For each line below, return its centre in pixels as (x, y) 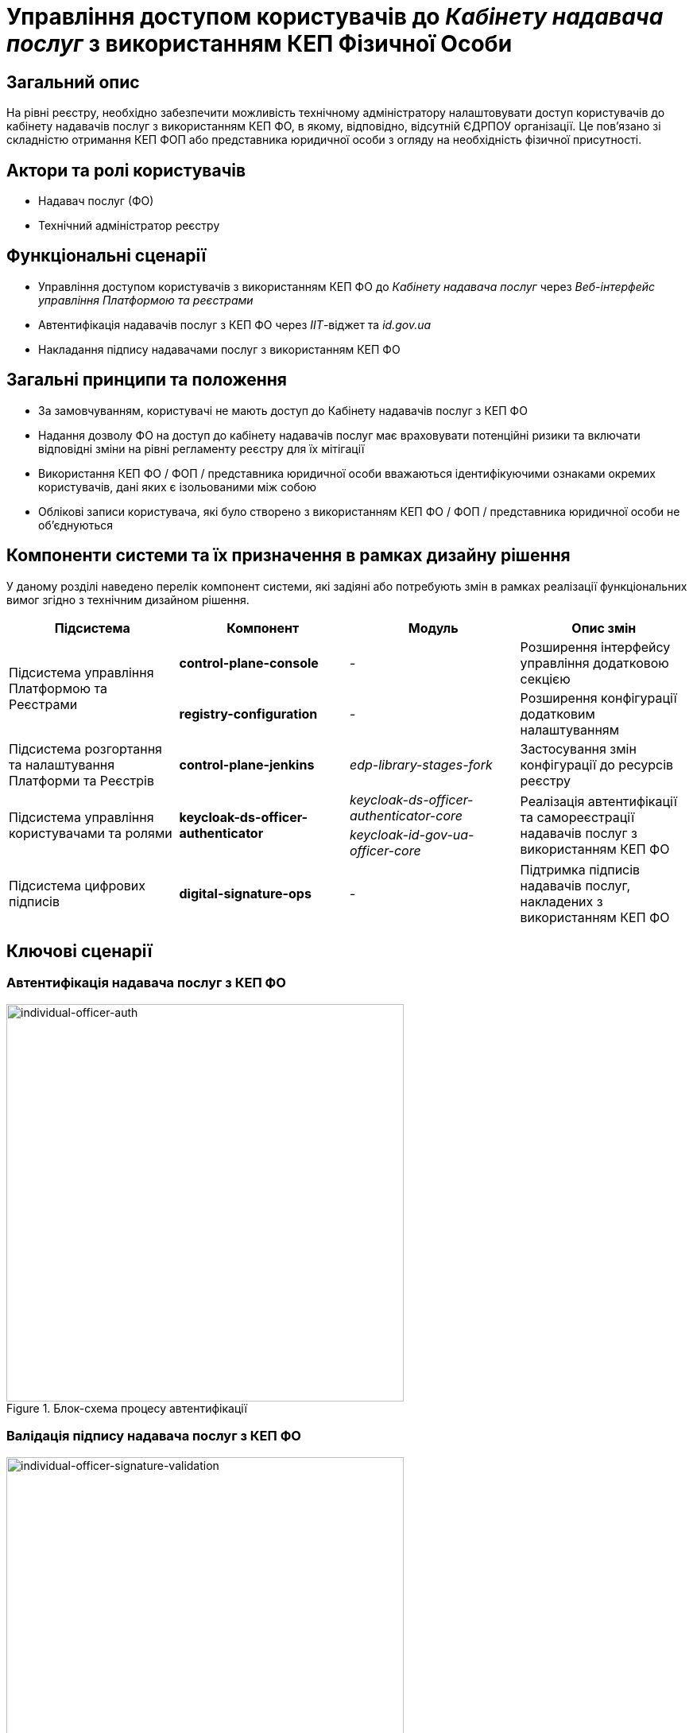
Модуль (433, 628)
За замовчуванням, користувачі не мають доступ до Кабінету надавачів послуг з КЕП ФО (283, 410)
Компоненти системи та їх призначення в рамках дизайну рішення (288, 556)
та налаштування (62, 764)
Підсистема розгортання (85, 748)
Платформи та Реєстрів (82, 780)
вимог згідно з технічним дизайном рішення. (128, 599)
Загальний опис (73, 82)
